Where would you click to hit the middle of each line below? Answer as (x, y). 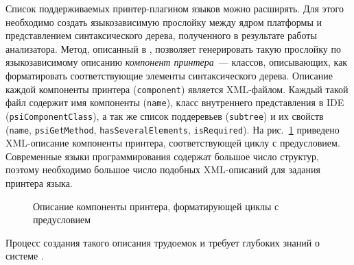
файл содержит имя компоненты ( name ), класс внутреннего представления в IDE (175, 102)
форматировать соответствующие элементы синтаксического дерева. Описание (169, 75)
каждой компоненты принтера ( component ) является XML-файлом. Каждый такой (177, 89)
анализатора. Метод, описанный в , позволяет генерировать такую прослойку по (173, 48)
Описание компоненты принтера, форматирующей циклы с (156, 206)
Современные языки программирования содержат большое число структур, (162, 156)
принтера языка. (39, 182)
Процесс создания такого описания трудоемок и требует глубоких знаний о (163, 242)
